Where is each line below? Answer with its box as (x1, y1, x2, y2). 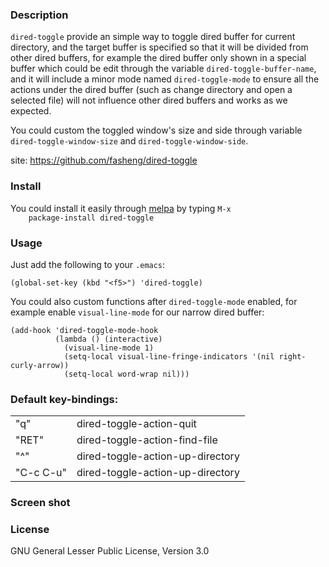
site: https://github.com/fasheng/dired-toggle (10, 154, 198, 167)
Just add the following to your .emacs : (10, 258, 166, 270)
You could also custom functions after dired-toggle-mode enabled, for (10, 295, 298, 307)
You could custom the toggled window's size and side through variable (10, 124, 303, 137)
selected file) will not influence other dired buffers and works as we (10, 94, 288, 107)
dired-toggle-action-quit (76, 417, 197, 431)
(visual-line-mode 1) (63, 343, 155, 353)
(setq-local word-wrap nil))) (63, 369, 190, 379)
